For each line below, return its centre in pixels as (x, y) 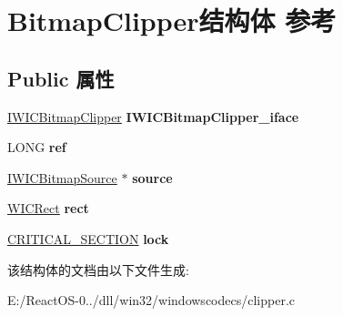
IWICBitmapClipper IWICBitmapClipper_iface (153, 116)
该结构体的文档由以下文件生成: (98, 269)
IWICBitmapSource (62, 177)
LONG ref (37, 147)
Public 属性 (61, 78)
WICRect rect (48, 208)
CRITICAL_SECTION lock (88, 238)
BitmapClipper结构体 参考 (172, 20)
